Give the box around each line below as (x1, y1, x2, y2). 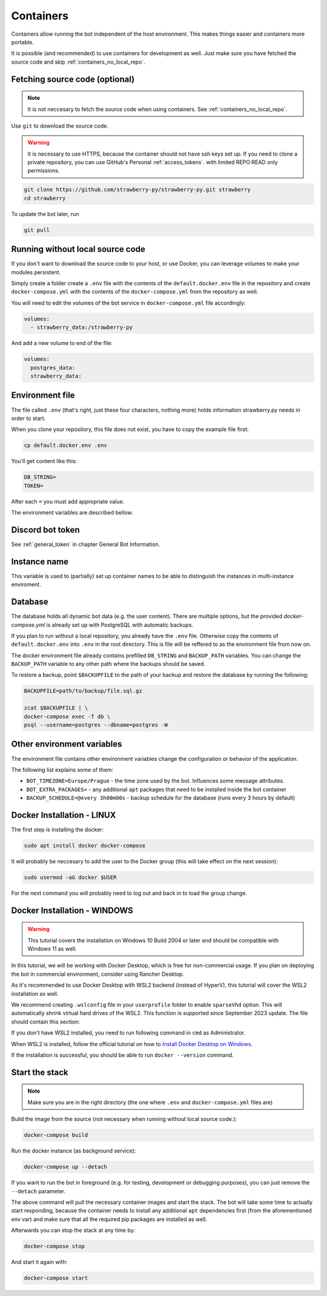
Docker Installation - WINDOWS (11, 905, 133, 915)
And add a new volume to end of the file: (11, 340, 113, 347)
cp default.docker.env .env (24, 442, 107, 449)
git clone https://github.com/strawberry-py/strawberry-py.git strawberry (24, 186, 251, 193)
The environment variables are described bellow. (11, 509, 133, 516)
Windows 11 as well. (27, 945, 77, 953)
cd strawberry (24, 194, 66, 202)
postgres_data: (30, 364, 76, 371)
